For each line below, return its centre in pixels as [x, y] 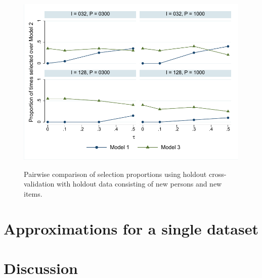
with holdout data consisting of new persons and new [139, 184]
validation [39, 184]
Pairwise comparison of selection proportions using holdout [115, 174]
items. [33, 193]
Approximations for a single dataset [131, 228]
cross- [217, 174]
